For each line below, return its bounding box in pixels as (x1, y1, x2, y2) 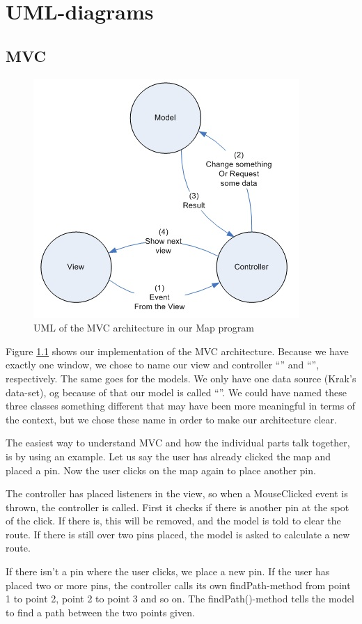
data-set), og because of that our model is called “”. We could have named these (6, 384, 347, 399)
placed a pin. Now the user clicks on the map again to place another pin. (6, 462, 316, 477)
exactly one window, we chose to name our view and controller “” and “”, (6, 357, 320, 372)
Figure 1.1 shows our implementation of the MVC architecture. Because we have (6, 343, 349, 358)
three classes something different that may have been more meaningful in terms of (6, 398, 356, 413)
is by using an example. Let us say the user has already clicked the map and (6, 448, 331, 463)
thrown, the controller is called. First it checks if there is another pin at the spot (6, 499, 349, 514)
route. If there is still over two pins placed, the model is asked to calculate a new (6, 526, 350, 541)
